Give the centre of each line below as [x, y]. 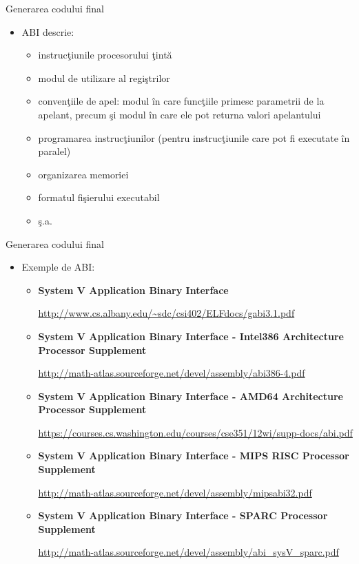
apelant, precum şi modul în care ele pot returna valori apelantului [179, 114]
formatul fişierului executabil [99, 197]
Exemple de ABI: [58, 267]
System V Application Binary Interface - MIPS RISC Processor [194, 456]
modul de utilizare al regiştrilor [104, 77]
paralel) [54, 151]
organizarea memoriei [83, 174]
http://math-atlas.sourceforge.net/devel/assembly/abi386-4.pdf [172, 373]
